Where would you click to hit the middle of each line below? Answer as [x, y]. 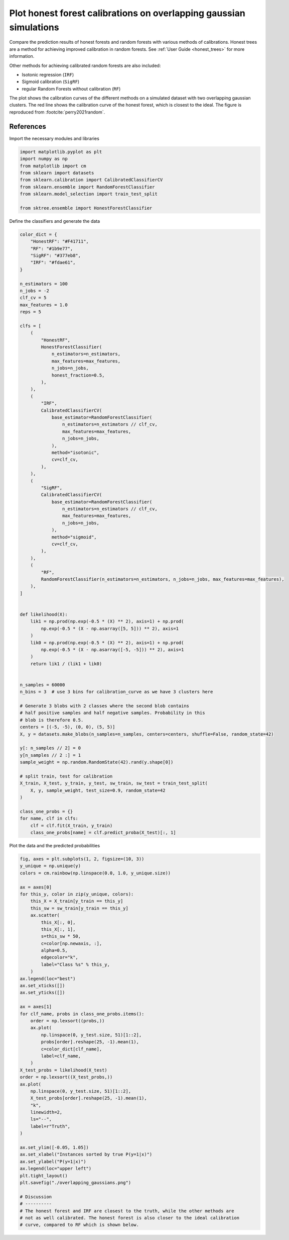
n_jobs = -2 [35, 291]
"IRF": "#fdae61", [53, 262]
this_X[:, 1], [58, 929]
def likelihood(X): [44, 614]
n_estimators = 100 [44, 284]
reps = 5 [31, 312]
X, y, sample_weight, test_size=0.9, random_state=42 [98, 790]
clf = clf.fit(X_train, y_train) [71, 825]
